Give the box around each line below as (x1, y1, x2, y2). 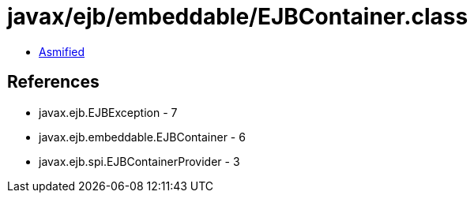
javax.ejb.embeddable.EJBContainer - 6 (39, 130, 246, 144)
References (7, 72, 100, 92)
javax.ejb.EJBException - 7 (39, 105, 178, 119)
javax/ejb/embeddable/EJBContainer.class (7, 3, 468, 30)
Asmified (39, 44, 85, 58)
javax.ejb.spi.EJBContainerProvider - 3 (39, 154, 240, 168)
